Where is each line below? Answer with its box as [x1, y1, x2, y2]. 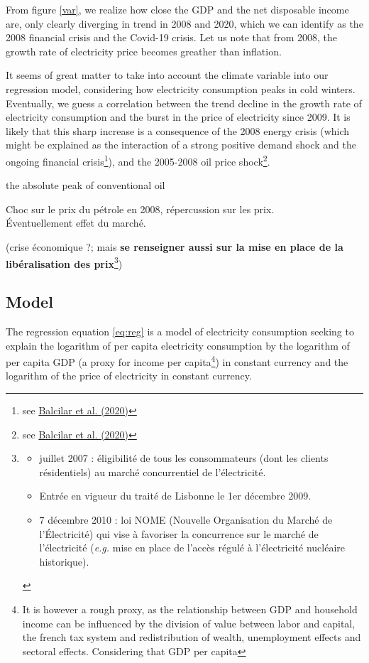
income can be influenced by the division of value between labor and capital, [22, 615, 356, 630]
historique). [39, 554, 89, 568]
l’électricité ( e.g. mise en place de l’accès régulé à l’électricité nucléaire [39, 540, 346, 555]
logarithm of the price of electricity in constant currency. [6, 368, 252, 383]
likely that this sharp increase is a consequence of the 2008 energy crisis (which [6, 123, 350, 138]
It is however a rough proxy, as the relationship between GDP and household [22, 601, 358, 616]
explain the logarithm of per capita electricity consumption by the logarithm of [6, 338, 350, 352]
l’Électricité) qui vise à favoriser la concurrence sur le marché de [39, 526, 319, 541]
